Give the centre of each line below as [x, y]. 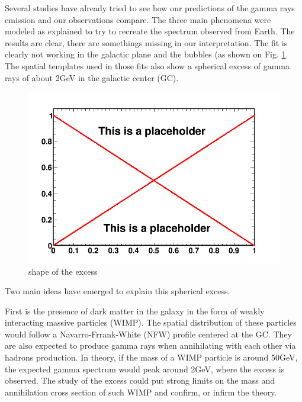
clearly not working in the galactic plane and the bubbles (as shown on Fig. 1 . [147, 54]
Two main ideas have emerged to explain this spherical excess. [118, 291]
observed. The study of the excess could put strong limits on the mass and [140, 380]
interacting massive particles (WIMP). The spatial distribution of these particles [151, 322]
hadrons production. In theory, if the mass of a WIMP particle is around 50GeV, [151, 357]
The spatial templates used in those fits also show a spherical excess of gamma [147, 65]
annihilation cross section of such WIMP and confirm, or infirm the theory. [141, 392]
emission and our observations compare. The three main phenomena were [138, 19]
